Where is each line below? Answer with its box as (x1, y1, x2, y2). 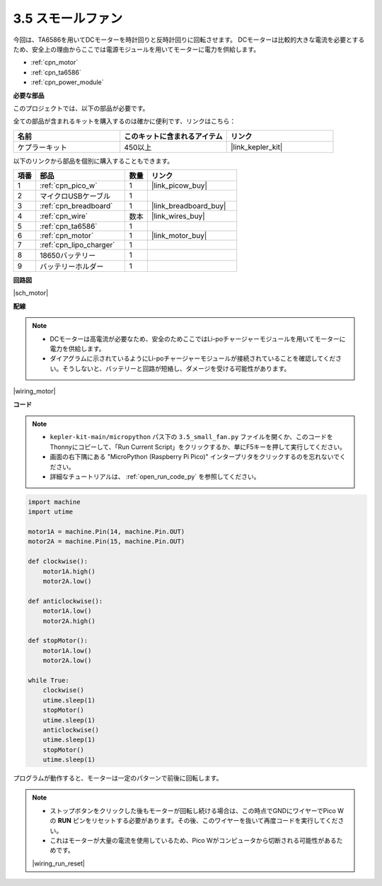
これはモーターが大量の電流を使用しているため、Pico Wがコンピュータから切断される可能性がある (50, 836, 337, 844)
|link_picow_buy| (151, 181, 208, 191)
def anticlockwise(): (28, 597, 103, 605)
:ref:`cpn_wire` (40, 211, 88, 221)
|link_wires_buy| (151, 211, 205, 221)
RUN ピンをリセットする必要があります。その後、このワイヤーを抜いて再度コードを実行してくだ (57, 817, 338, 825)
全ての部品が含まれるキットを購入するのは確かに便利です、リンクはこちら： (13, 117, 236, 125)
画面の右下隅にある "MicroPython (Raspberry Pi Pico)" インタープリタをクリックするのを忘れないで (50, 453, 340, 461)
